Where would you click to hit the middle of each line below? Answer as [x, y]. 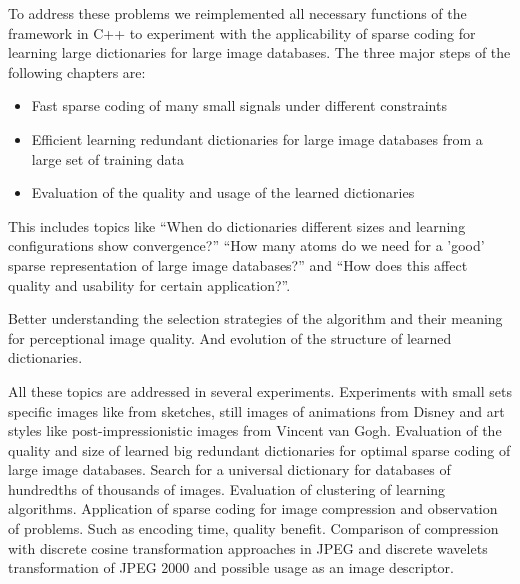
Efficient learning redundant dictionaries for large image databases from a [257, 138]
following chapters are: [77, 71]
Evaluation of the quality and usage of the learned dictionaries [223, 192]
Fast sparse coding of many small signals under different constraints [239, 105]
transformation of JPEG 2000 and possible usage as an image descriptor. [231, 567]
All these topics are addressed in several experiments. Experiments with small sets [260, 390]
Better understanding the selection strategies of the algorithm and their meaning [255, 318]
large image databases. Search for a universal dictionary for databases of [229, 469]
